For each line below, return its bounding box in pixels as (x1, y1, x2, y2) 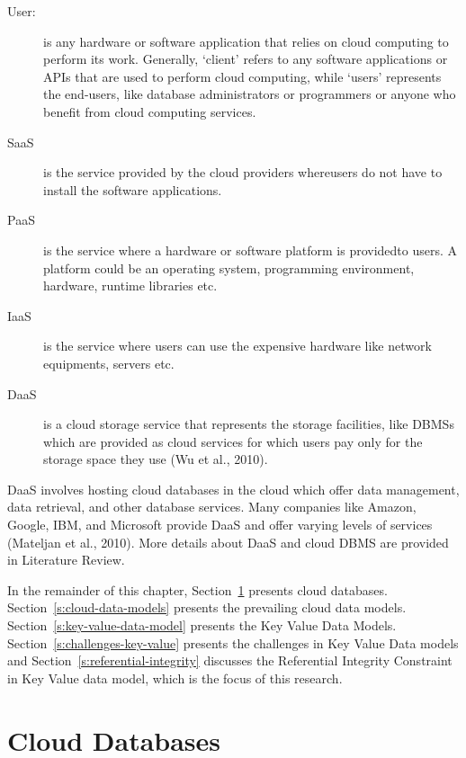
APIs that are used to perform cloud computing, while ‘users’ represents (43, 67, 442, 85)
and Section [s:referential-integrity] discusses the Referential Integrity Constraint (7, 651, 453, 670)
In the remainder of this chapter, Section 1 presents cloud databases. (7, 580, 388, 599)
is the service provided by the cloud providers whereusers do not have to (43, 163, 443, 182)
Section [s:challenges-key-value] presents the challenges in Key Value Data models (7, 633, 459, 652)
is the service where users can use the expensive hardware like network (43, 336, 432, 355)
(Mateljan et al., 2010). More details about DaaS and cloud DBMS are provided (7, 532, 449, 551)
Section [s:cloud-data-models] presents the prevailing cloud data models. (7, 598, 407, 617)
